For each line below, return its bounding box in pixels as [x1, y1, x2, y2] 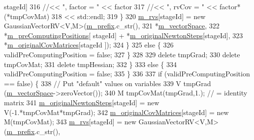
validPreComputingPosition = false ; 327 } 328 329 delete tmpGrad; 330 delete [4, 49, 240, 59]
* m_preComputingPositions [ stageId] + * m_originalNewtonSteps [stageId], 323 [4, 30, 243, 40]
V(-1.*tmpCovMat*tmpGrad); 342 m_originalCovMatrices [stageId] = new [4, 107, 229, 117]
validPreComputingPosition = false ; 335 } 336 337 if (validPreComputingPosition [4, 69, 250, 79]
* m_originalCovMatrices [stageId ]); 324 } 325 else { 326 [4, 40, 174, 50]
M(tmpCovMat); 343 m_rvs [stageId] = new [4, 117, 136, 127]
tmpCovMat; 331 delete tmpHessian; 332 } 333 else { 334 [4, 59, 177, 69]
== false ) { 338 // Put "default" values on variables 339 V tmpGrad [4, 78, 211, 88]
